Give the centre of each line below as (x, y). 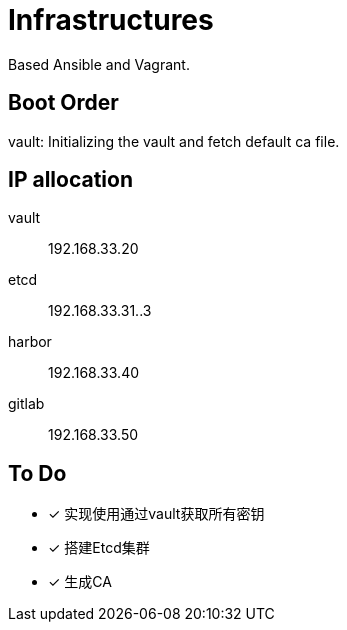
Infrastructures (111, 20)
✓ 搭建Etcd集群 (99, 548)
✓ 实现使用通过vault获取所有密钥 (156, 514)
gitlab (26, 404)
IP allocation (71, 180)
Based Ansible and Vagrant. (99, 64)
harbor (30, 342)
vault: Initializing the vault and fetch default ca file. (174, 141)
